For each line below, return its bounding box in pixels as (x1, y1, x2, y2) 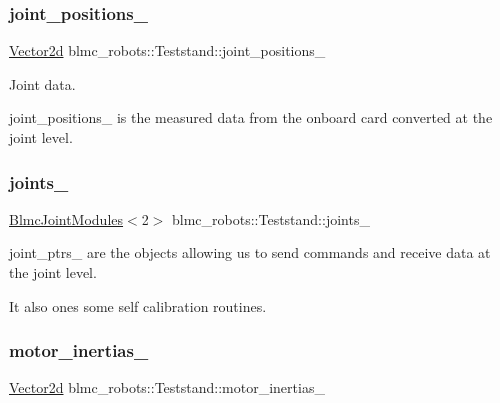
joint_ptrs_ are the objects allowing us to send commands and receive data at (9, 242, 491, 263)
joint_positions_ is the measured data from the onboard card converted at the (9, 107, 493, 128)
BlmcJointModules (9, 208, 124, 229)
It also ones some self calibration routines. (9, 295, 267, 316)
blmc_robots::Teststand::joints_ (172, 208, 370, 229)
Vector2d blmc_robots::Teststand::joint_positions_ (9, 40, 326, 61)
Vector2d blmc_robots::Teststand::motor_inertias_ (9, 377, 325, 398)
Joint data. (9, 73, 76, 94)
